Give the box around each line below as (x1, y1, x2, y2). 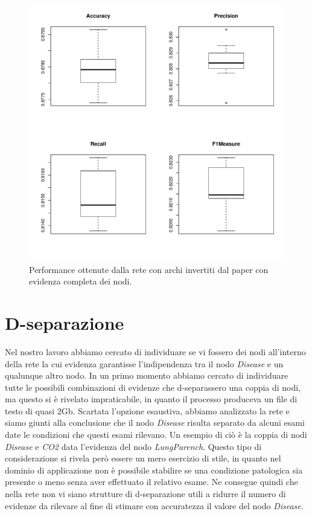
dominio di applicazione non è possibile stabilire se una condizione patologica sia (5, 463, 303, 476)
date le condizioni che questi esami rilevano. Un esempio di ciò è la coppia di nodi (5, 428, 307, 441)
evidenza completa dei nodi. (29, 275, 132, 288)
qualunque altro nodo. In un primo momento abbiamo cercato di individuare (5, 369, 288, 382)
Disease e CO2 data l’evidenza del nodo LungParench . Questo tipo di (5, 440, 262, 452)
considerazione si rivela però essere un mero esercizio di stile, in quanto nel (5, 452, 281, 464)
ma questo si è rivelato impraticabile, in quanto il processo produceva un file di (5, 393, 298, 405)
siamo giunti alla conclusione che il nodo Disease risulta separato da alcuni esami (5, 416, 305, 429)
